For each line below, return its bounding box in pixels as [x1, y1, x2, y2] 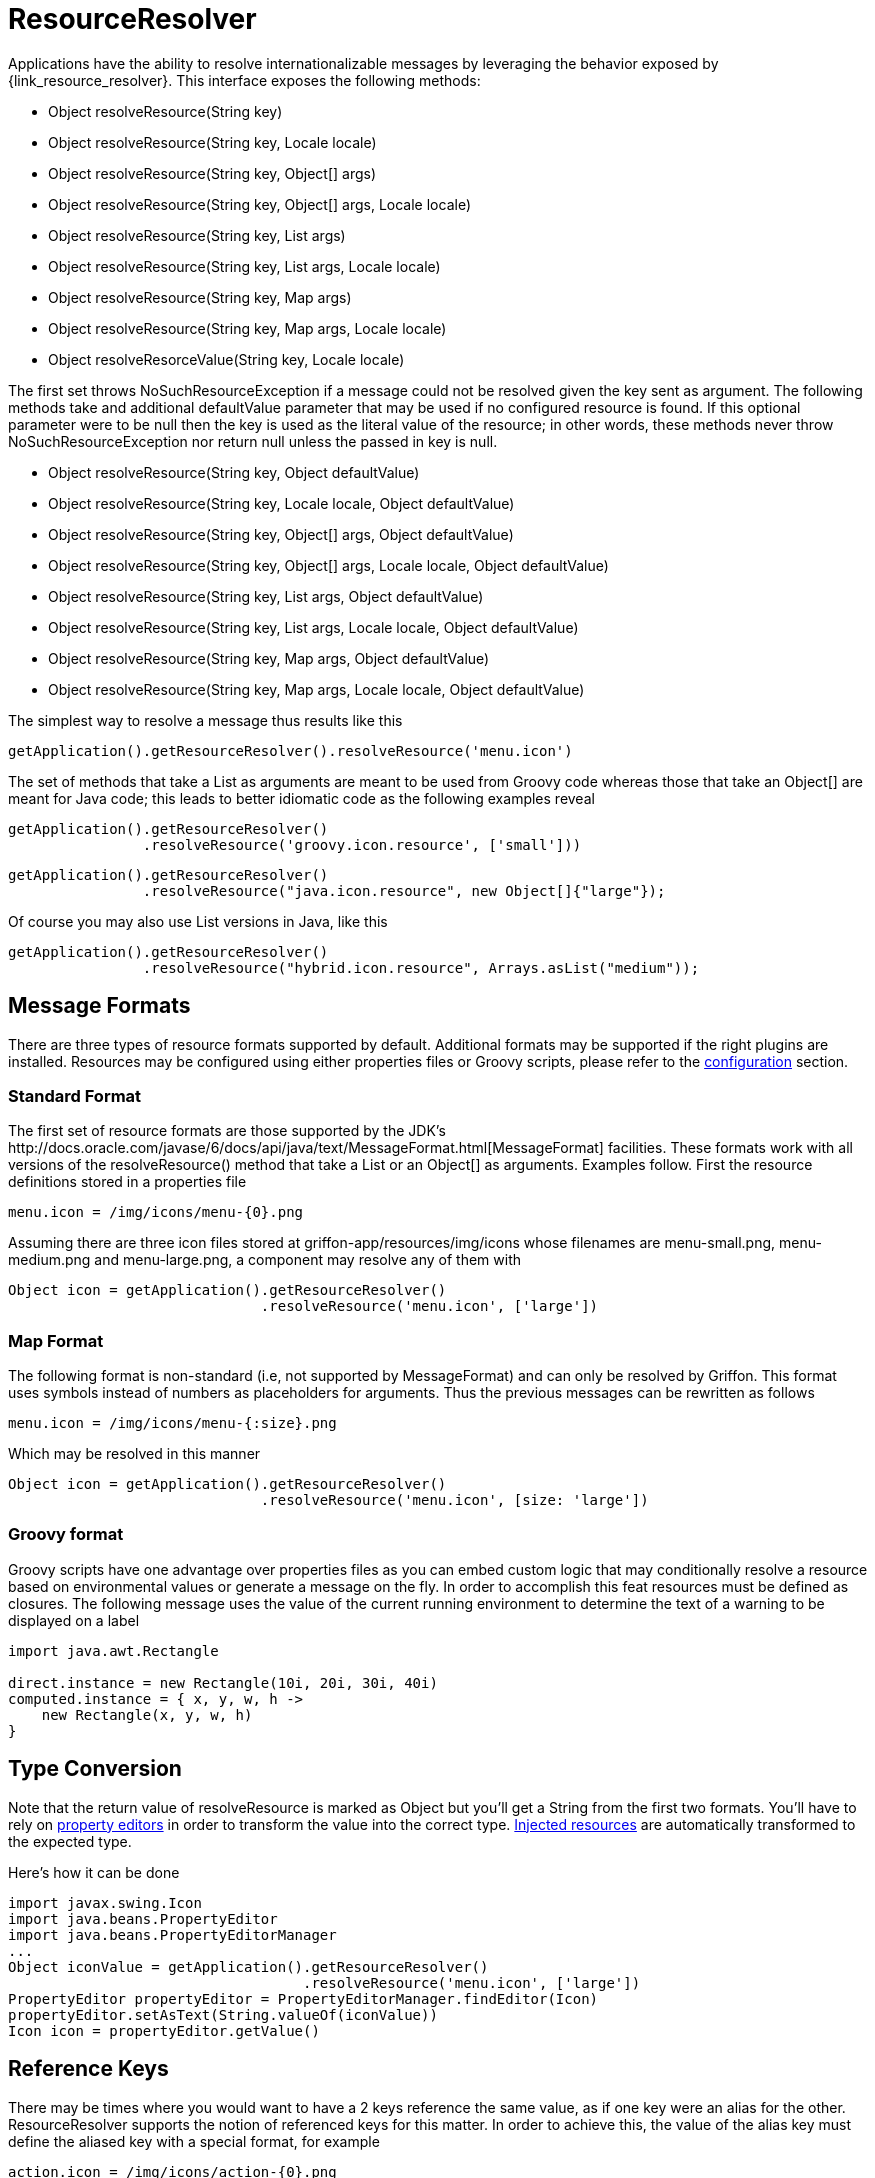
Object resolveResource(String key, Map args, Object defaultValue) [48, 649, 490, 667]
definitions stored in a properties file [8, 1173, 247, 1191]
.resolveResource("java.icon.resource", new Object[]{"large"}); [142, 882, 666, 899]
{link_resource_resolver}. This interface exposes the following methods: [8, 71, 481, 89]
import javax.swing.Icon [8, 1894, 202, 1911]
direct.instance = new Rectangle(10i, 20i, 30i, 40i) [8, 1674, 438, 1691]
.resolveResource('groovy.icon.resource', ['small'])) [142, 836, 582, 853]
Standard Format [8, 1085, 142, 1106]
